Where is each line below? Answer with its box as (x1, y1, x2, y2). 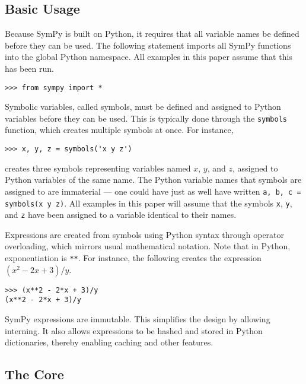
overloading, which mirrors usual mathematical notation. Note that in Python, (5, 240, 291, 252)
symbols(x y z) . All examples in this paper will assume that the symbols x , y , (5, 196, 292, 209)
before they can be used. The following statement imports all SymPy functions (5, 39, 291, 51)
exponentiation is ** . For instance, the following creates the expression (5, 252, 262, 264)
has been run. (5, 62, 54, 74)
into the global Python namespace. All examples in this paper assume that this (5, 50, 292, 63)
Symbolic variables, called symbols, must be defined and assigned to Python (5, 100, 281, 113)
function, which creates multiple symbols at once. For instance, (5, 123, 234, 136)
